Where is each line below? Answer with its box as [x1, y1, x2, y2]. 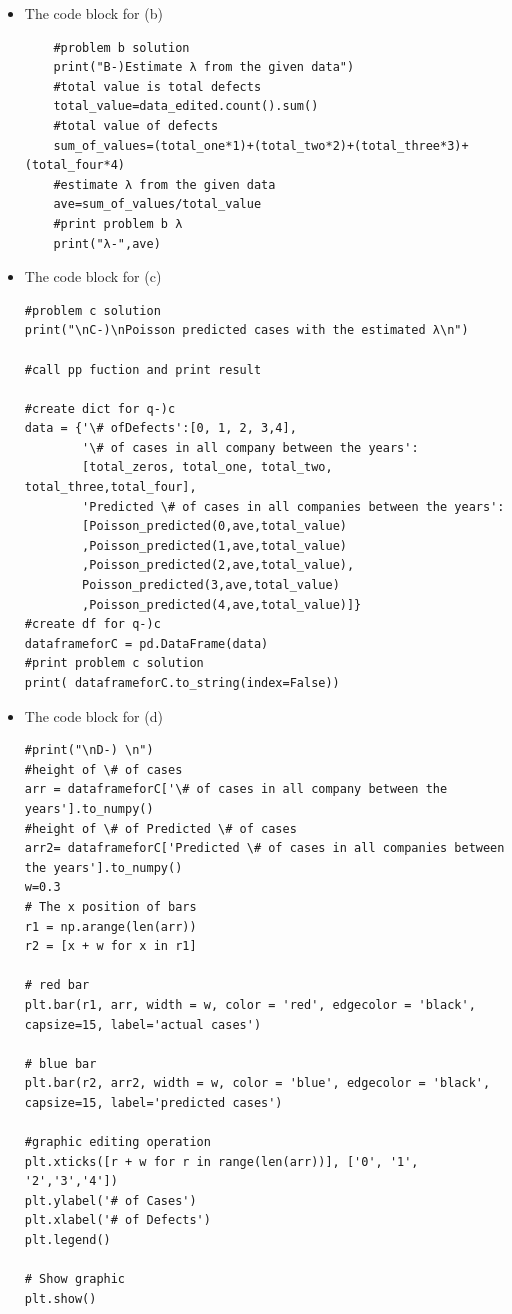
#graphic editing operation [24, 1135, 211, 1150]
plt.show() [24, 1291, 97, 1306]
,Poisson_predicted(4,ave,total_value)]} [82, 597, 362, 612]
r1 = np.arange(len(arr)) [24, 919, 197, 934]
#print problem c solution [24, 656, 204, 671]
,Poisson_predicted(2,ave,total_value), [82, 558, 355, 573]
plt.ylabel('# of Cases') [24, 1193, 197, 1208]
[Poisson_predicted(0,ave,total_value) [82, 519, 347, 534]
